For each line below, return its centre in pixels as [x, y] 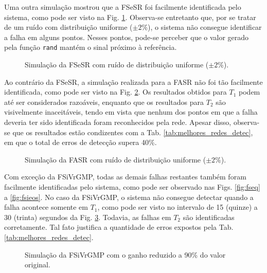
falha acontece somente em [46, 207]
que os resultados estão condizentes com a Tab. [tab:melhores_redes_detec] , [133, 132]
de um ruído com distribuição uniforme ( [68, 27]
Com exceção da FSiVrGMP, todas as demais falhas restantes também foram [125, 177]
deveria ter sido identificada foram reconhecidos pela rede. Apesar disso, [118, 122]
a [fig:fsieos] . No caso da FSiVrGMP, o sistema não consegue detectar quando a [129, 197]
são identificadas [209, 217]
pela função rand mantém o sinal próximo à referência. [91, 47]
